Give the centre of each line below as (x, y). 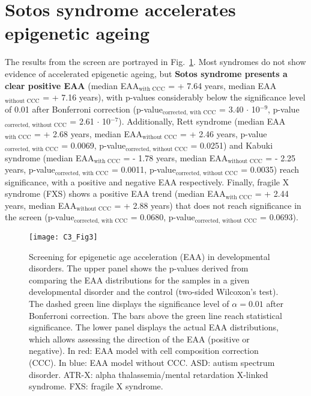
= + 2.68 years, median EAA (88, 133)
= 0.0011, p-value (143, 169)
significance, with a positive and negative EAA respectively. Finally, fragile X (147, 181)
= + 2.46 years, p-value (224, 133)
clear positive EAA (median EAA (72, 85)
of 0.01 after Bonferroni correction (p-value (84, 109)
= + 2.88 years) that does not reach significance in (208, 205)
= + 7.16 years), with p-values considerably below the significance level (174, 97)
